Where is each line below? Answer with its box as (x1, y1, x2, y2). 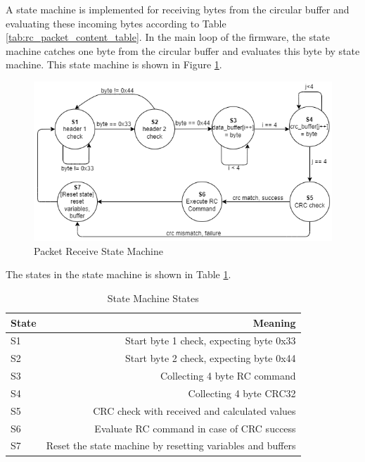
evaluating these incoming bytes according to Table (6, 15, 226, 30)
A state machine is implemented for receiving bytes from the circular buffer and (6, 2, 350, 16)
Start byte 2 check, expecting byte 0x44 (124, 351, 296, 366)
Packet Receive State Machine (34, 243, 163, 258)
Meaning (252, 315, 296, 330)
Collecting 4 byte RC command (160, 368, 296, 383)
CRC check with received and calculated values (93, 403, 296, 418)
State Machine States (107, 290, 199, 305)
